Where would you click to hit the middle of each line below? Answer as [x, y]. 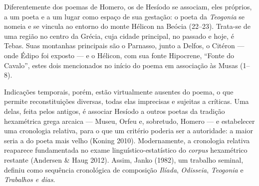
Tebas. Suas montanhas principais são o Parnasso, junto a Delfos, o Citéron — [124, 46]
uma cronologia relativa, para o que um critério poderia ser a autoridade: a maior [129, 131]
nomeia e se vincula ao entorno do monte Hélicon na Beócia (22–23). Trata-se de [127, 26]
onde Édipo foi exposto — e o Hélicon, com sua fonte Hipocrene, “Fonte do [119, 55]
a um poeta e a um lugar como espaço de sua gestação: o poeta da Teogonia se [125, 16]
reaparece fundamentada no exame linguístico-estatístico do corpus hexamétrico [126, 150]
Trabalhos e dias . [30, 179]
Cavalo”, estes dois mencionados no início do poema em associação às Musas [121, 65]
